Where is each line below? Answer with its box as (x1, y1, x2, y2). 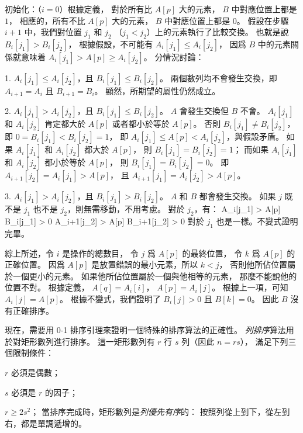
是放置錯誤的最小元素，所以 (91, 258, 198, 271)
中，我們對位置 (24, 26, 82, 38)
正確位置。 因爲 (5, 258, 65, 271)
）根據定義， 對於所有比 (59, 3, 153, 15)
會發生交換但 (179, 105, 229, 117)
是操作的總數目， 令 (62, 247, 139, 259)
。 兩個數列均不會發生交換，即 (160, 71, 277, 84)
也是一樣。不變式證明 (216, 215, 298, 227)
